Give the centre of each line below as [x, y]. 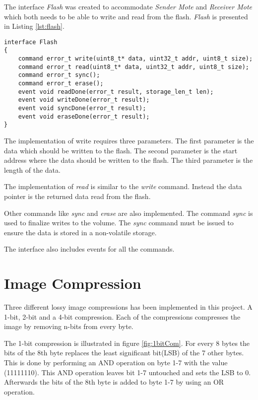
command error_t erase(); [61, 84]
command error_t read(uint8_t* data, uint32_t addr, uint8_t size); [133, 67]
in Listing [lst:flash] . [34, 26]
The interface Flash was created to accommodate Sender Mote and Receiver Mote [128, 6]
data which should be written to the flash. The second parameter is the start [121, 150]
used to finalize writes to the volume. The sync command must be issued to [119, 223]
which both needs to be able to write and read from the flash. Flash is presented [126, 16]
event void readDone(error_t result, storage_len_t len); [116, 92]
